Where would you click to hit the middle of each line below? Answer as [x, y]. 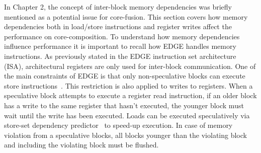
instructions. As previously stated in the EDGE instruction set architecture [120, 56]
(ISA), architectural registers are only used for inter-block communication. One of [130, 66]
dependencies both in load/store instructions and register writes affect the [118, 26]
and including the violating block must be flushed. [81, 145]
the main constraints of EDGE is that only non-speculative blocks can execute [125, 76]
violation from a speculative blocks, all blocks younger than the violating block [125, 135]
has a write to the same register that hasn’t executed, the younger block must [124, 105]
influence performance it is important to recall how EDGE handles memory [120, 46]
